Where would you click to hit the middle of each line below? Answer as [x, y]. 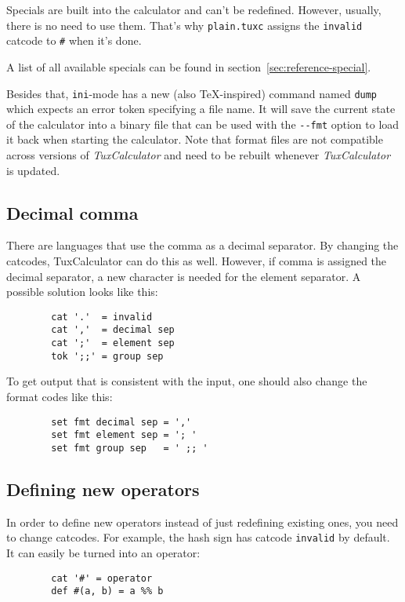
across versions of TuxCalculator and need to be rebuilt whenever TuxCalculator [199, 155]
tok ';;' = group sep [107, 356]
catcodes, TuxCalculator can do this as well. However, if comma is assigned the [197, 260]
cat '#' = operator [102, 578]
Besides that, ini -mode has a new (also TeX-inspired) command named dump [192, 93]
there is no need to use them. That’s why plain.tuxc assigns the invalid [184, 25]
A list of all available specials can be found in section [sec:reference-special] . [189, 66]
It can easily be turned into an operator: [103, 553]
